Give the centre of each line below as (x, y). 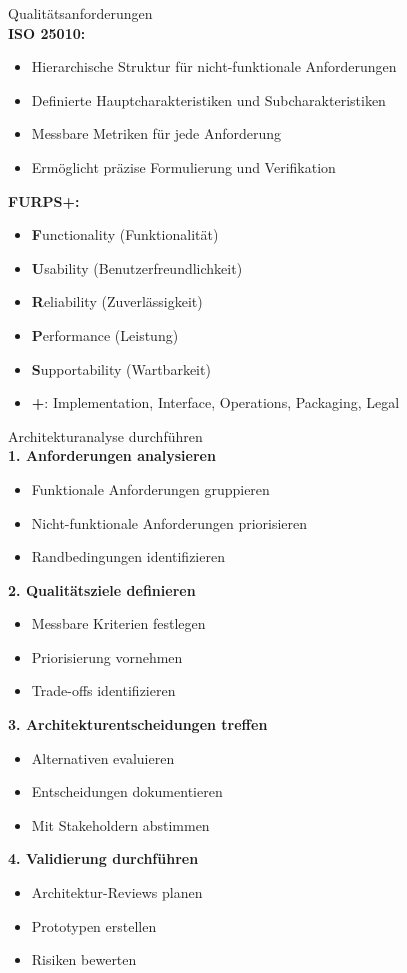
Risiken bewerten (84, 959)
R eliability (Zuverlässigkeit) (117, 301)
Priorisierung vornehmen (107, 656)
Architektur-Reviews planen (117, 892)
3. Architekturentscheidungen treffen (138, 724)
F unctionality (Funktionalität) (125, 234)
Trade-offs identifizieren (103, 690)
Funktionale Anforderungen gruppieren (150, 488)
